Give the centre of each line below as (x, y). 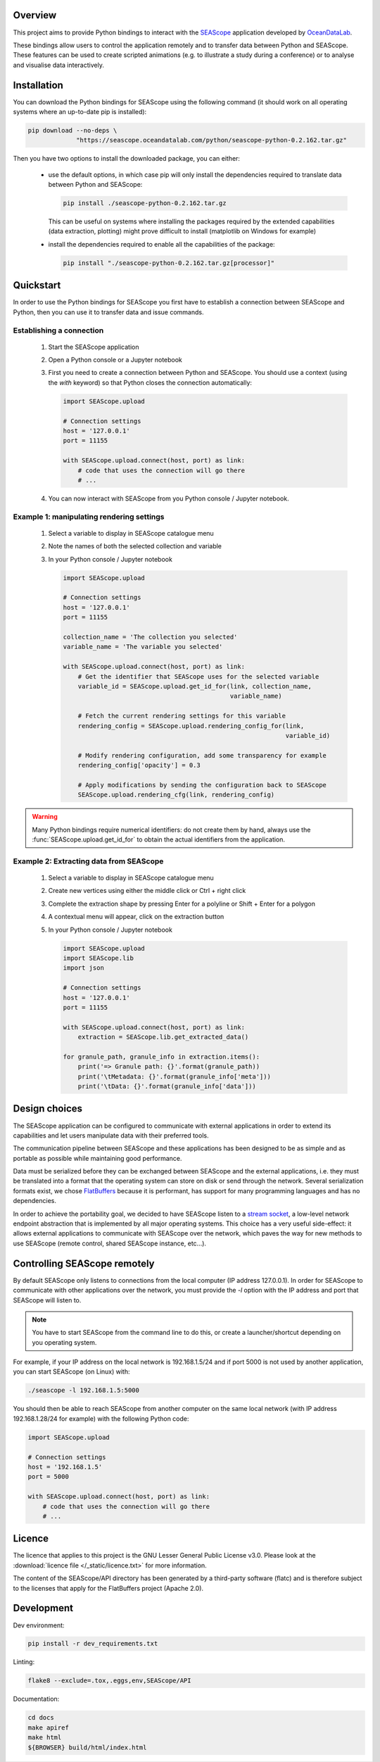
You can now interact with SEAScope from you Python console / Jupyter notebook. (169, 498)
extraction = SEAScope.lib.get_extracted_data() (163, 1037)
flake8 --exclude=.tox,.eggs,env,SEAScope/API (109, 1681)
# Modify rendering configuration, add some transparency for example (202, 755)
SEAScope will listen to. (47, 1300)
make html (45, 1738)
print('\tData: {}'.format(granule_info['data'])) (167, 1086)
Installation (38, 85)
